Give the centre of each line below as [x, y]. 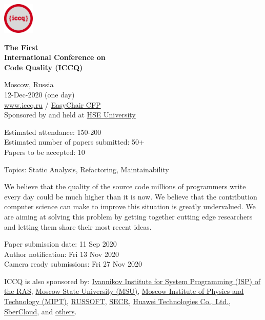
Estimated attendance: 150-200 [53, 132]
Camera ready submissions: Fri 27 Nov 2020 [73, 264]
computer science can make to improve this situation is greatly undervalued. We [130, 206]
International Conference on [55, 57]
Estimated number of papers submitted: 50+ [74, 142]
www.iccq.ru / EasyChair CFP [53, 104]
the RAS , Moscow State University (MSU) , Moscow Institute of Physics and [124, 291]
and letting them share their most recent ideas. [78, 226]
